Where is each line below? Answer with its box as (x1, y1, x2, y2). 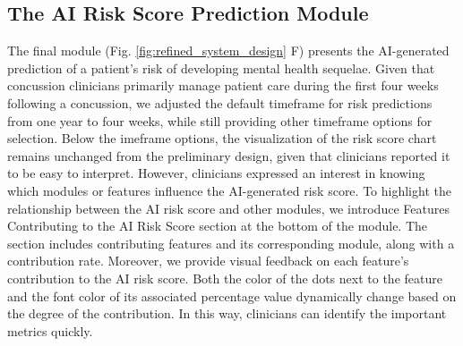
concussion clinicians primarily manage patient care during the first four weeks (7, 76, 439, 95)
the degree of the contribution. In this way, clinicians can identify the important (7, 304, 447, 323)
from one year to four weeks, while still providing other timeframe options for (7, 111, 433, 130)
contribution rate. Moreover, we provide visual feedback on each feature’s (7, 251, 409, 270)
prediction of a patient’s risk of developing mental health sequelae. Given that (7, 58, 435, 77)
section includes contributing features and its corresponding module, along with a (7, 233, 455, 252)
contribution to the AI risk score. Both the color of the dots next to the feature (7, 268, 442, 287)
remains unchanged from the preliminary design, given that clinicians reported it (7, 146, 450, 165)
